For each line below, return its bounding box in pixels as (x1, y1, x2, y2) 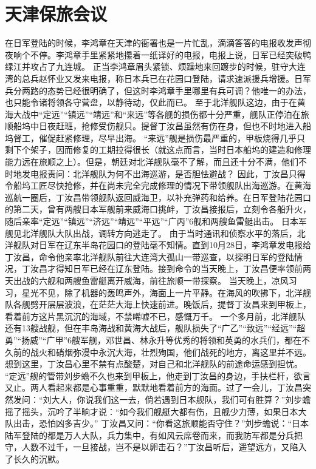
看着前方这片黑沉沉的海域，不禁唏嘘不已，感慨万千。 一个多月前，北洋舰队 (5, 309, 306, 322)
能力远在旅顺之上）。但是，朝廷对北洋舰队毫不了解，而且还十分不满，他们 (5, 155, 298, 168)
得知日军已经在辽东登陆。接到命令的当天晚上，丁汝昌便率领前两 (55, 262, 311, 275)
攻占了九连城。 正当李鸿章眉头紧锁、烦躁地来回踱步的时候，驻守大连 (30, 60, 306, 73)
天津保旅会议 (5, 1, 108, 26)
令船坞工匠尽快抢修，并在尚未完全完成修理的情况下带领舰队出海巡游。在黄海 (5, 179, 311, 192)
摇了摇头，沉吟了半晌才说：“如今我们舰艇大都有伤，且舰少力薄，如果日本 (5, 405, 298, 417)
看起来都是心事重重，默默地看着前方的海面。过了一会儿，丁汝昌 (47, 381, 303, 394)
